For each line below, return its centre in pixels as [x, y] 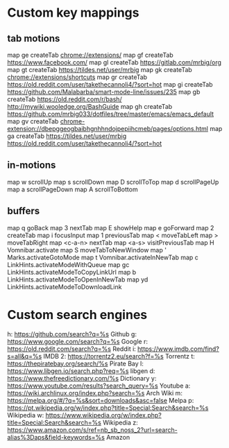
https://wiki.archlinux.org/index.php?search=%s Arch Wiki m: [95, 393]
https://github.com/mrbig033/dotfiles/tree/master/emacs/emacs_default [110, 114]
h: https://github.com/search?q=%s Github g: [72, 334]
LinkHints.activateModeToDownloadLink [65, 286]
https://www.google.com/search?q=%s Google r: [77, 341]
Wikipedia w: [26, 415]
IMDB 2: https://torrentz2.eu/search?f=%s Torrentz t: [119, 356]
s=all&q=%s [25, 356]
